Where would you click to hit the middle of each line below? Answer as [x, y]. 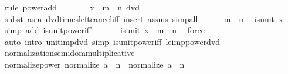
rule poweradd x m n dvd [72, 7]
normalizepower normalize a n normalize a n [94, 64]
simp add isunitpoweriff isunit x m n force [104, 30]
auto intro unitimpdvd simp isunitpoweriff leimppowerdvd [112, 41]
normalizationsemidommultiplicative [70, 53]
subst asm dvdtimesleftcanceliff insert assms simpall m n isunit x [144, 18]
